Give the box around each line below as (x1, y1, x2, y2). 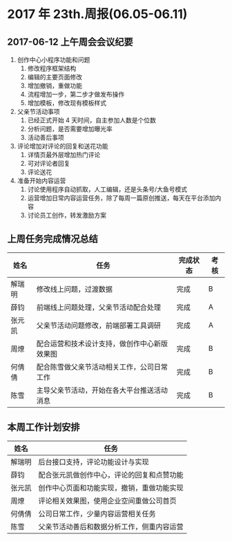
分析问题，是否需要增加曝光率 (27, 125, 113, 133)
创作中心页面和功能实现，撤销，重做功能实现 (38, 483, 184, 493)
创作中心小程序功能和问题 (17, 56, 90, 64)
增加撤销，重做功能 (27, 82, 83, 90)
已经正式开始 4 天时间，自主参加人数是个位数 (27, 116, 157, 124)
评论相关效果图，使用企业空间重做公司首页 (38, 495, 177, 505)
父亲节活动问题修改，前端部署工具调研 (36, 321, 161, 330)
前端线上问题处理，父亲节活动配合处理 (36, 302, 161, 312)
